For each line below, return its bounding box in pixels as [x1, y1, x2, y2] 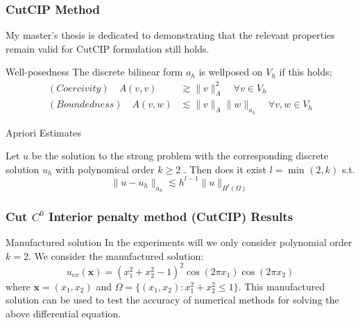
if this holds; [279, 64, 332, 79]
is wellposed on [198, 64, 263, 79]
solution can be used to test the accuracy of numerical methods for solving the [6, 292, 339, 307]
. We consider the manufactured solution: [28, 248, 204, 263]
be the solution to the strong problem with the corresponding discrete [31, 148, 329, 163]
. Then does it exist [183, 161, 266, 176]
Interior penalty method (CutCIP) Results [49, 207, 293, 225]
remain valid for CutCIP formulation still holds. [6, 41, 209, 55]
